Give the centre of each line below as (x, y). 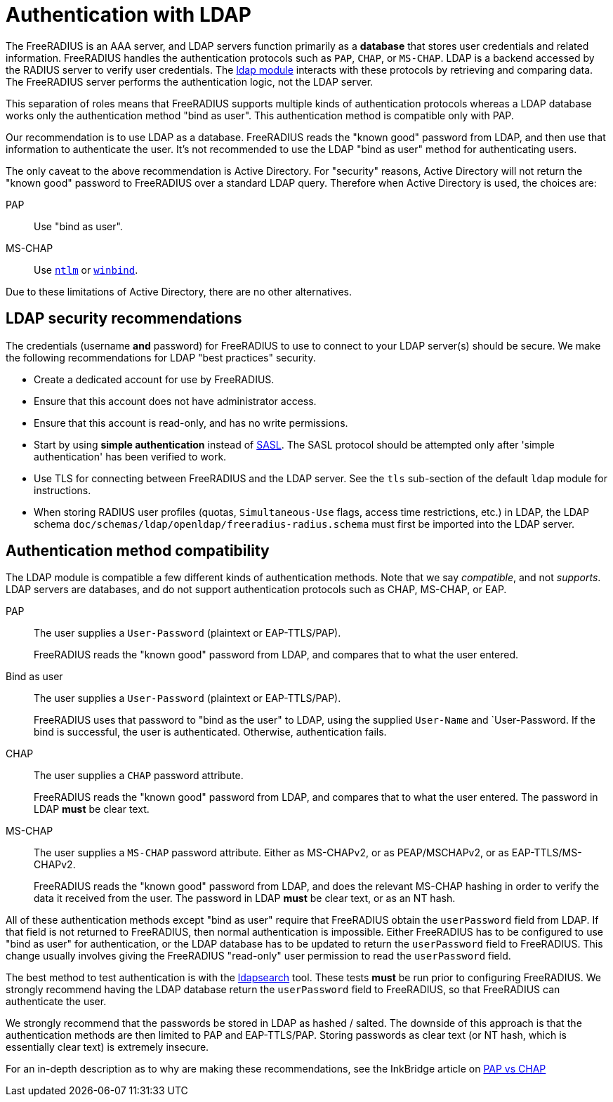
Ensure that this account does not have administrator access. (175, 401)
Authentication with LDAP (128, 15)
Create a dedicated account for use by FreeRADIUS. (154, 379)
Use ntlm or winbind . (86, 270)
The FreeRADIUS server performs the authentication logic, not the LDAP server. (190, 81)
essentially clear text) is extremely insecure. (107, 1047)
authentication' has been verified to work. (130, 456)
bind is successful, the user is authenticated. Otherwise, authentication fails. (210, 732)
